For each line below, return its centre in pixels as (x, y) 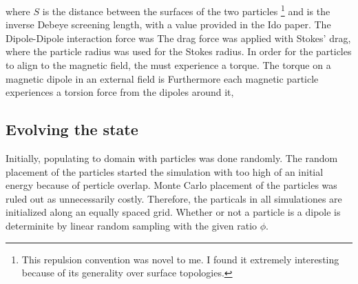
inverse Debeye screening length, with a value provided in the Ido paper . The (168, 24)
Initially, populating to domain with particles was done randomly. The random (172, 158)
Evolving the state (72, 129)
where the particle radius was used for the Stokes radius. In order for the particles (179, 51)
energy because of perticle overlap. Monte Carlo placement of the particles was (171, 185)
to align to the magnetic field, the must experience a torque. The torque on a (168, 65)
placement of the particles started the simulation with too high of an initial (165, 171)
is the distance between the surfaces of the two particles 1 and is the (186, 10)
